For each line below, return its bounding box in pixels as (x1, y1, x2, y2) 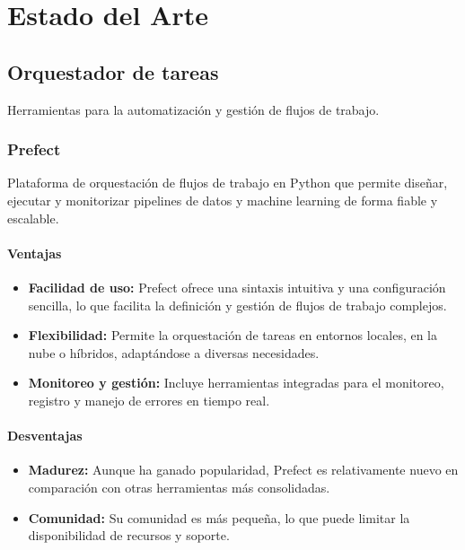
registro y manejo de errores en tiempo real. (28, 390, 270, 409)
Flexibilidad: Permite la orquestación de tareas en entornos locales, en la (28, 326, 438, 345)
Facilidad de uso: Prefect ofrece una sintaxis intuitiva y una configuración (28, 277, 446, 296)
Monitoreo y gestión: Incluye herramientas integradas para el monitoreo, (28, 373, 444, 392)
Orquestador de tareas (7, 57, 219, 85)
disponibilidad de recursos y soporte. (28, 526, 230, 545)
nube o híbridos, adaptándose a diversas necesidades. (28, 343, 320, 362)
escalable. (7, 208, 59, 227)
